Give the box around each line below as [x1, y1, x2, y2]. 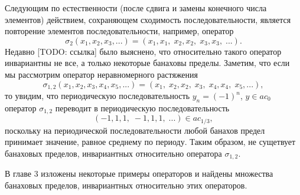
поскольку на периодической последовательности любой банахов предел [5, 124, 265, 136]
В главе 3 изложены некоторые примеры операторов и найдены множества [5, 167, 273, 180]
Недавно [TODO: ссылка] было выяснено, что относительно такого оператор [5, 45, 282, 57]
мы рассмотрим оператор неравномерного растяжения [5, 68, 198, 80]
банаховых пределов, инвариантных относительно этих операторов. [5, 179, 247, 191]
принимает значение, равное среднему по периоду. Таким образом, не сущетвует [5, 135, 296, 148]
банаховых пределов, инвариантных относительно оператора [5, 147, 222, 159]
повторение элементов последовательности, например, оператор [5, 25, 234, 37]
